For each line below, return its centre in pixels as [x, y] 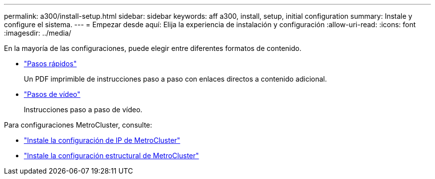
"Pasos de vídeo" [52, 94]
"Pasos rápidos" [50, 64]
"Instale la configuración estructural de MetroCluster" [111, 156]
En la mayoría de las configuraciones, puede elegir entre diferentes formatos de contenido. [153, 48]
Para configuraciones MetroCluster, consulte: [78, 125]
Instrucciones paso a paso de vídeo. [83, 110]
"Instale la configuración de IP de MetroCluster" [102, 140]
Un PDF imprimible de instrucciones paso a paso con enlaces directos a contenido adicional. [176, 79]
